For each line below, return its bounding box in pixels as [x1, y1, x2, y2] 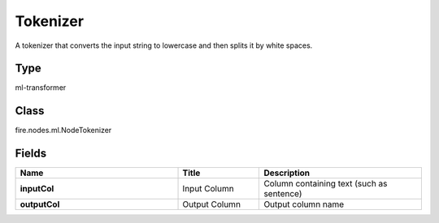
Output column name [263, 199, 345, 210]
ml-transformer [15, 83, 67, 92]
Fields [15, 147, 47, 161]
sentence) [263, 188, 302, 199]
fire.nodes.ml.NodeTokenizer [15, 126, 112, 135]
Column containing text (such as [263, 178, 388, 190]
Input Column [182, 183, 235, 195]
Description [263, 167, 311, 178]
